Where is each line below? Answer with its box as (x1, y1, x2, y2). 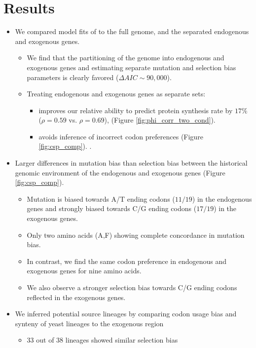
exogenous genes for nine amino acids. (27, 265, 142, 276)
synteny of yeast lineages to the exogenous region (15, 318, 164, 328)
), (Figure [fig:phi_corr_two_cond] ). (104, 115, 216, 125)
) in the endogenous (192, 193, 252, 204)
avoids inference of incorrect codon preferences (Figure (38, 131, 203, 141)
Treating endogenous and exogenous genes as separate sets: (27, 88, 206, 99)
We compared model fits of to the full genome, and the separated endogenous (15, 26, 249, 37)
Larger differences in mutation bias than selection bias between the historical (15, 158, 248, 168)
